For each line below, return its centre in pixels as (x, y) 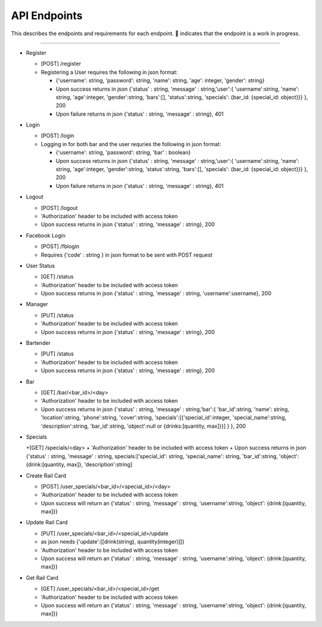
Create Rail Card (46, 475)
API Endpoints (47, 16)
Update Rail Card (47, 523)
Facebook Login (46, 235)
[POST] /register (61, 64)
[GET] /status (57, 277)
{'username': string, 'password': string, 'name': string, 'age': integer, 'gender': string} (160, 81)
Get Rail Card (42, 577)
